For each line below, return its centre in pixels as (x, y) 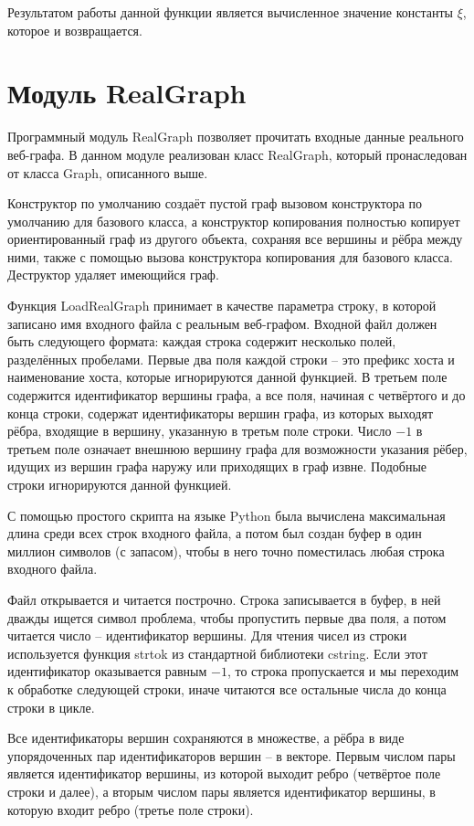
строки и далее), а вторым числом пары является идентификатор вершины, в (221, 791)
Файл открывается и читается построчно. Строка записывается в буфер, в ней (224, 599)
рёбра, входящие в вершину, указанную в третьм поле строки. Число (200, 431)
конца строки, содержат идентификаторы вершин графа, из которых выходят (221, 413)
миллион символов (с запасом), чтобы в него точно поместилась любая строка (226, 551)
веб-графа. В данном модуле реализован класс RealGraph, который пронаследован (237, 154)
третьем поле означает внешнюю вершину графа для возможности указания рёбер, (237, 448)
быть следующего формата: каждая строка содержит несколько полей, (202, 341)
